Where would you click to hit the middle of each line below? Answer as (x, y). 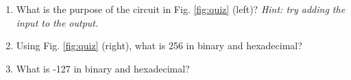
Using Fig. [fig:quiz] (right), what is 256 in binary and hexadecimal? (159, 45)
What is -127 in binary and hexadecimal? (103, 68)
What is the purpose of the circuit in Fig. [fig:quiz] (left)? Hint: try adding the (181, 9)
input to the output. (57, 22)
